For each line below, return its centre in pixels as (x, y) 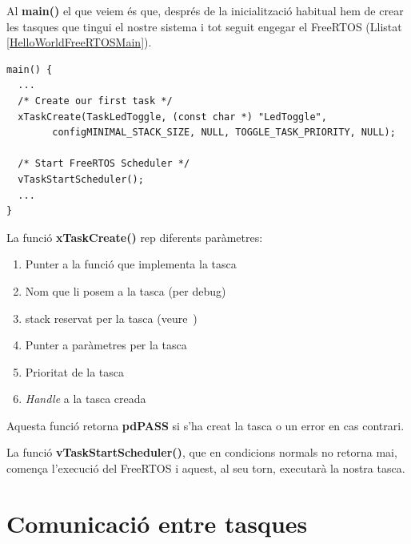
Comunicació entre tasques (157, 523)
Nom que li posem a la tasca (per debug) (126, 290)
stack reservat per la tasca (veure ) (111, 318)
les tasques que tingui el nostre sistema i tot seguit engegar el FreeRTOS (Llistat (204, 26)
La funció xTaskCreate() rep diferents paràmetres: (135, 237)
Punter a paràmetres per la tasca (106, 345)
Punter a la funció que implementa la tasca (131, 264)
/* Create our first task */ (95, 101)
